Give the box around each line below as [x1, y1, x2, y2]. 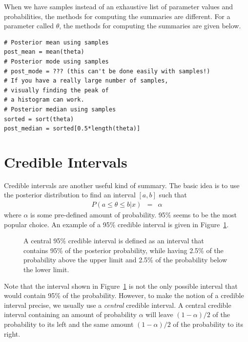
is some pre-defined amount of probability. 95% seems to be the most [30, 210, 237, 220]
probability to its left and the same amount [4, 319, 134, 329]
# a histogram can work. [4, 96, 84, 104]
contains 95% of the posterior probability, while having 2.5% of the [23, 245, 224, 255]
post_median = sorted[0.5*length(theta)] [4, 125, 141, 132]
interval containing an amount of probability [4, 309, 137, 320]
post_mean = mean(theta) [4, 48, 84, 56]
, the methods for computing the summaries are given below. [59, 21, 241, 31]
